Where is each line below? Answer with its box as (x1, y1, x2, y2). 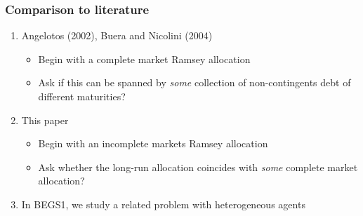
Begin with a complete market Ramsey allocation (38, 51, 251, 66)
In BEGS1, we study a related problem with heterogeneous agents (21, 196, 305, 211)
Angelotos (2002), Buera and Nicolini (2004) (21, 28, 213, 43)
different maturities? (38, 89, 126, 103)
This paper (21, 112, 69, 127)
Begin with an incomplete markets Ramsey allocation (38, 136, 268, 151)
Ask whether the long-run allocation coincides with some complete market (38, 159, 358, 174)
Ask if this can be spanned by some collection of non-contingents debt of (38, 75, 351, 90)
